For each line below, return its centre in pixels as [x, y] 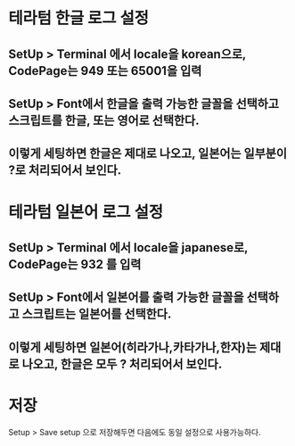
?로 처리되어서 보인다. [65, 170]
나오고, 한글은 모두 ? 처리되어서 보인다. [122, 363]
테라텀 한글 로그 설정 [78, 18]
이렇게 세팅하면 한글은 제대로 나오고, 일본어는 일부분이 [147, 154]
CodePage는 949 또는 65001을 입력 [105, 71]
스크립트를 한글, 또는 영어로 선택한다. [104, 120]
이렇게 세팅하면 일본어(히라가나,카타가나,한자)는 [133, 347]
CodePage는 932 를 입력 [75, 264]
